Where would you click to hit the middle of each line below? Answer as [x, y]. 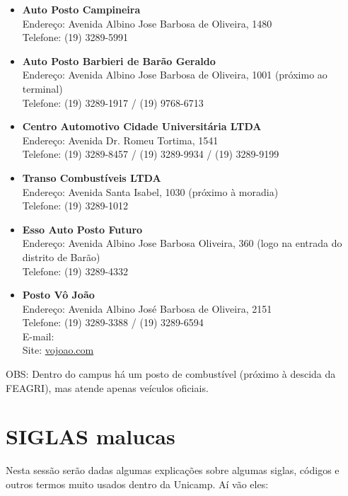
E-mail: [38, 336]
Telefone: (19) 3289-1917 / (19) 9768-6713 [113, 102]
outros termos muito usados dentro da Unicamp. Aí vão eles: [137, 484]
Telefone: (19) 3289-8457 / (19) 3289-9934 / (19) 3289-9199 [151, 154]
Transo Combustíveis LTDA [92, 177]
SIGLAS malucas [91, 436]
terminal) [42, 88]
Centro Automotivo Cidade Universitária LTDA [142, 126]
